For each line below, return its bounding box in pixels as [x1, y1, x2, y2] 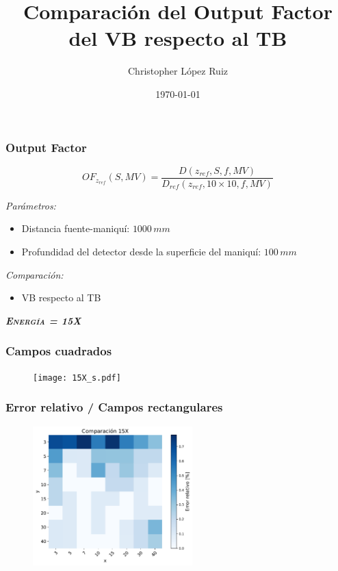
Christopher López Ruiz [128, 64, 228, 78]
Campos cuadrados [5, 342, 112, 359]
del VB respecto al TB [68, 24, 287, 52]
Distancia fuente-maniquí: [21, 221, 130, 236]
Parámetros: [5, 198, 56, 212]
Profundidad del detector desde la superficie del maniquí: [21, 244, 261, 259]
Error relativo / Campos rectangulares [5, 398, 223, 416]
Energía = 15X [5, 313, 81, 327]
